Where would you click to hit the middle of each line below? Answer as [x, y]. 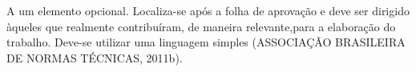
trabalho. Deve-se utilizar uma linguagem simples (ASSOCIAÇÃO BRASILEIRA [206, 42]
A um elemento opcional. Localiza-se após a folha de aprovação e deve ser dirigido [208, 10]
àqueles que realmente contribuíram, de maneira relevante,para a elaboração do [201, 26]
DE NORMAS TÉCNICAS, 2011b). [95, 57]
